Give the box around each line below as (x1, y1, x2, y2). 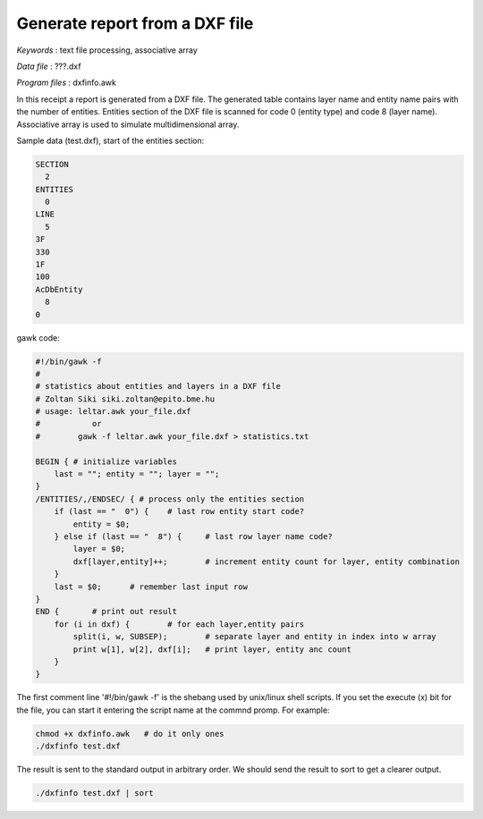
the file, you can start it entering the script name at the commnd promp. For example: (16, 705, 330, 715)
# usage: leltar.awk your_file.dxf (35, 407, 191, 417)
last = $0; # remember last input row (54, 581, 248, 592)
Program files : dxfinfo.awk (16, 77, 116, 89)
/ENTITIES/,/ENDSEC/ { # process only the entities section (35, 494, 305, 504)
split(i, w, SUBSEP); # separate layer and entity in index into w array (72, 631, 437, 642)
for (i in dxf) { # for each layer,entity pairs (54, 619, 305, 629)
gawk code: (16, 332, 60, 343)
